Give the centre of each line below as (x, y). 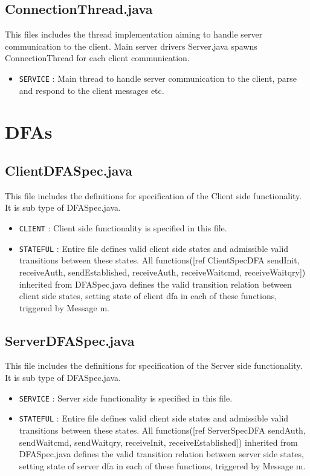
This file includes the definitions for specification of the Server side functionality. (154, 365)
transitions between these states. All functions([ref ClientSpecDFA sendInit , (159, 260)
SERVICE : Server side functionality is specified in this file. (126, 398)
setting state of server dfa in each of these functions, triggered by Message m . (162, 465)
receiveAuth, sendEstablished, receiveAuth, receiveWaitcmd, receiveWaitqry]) (162, 272)
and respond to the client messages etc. (92, 90)
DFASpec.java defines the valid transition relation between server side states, (161, 454)
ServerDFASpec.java (70, 340)
